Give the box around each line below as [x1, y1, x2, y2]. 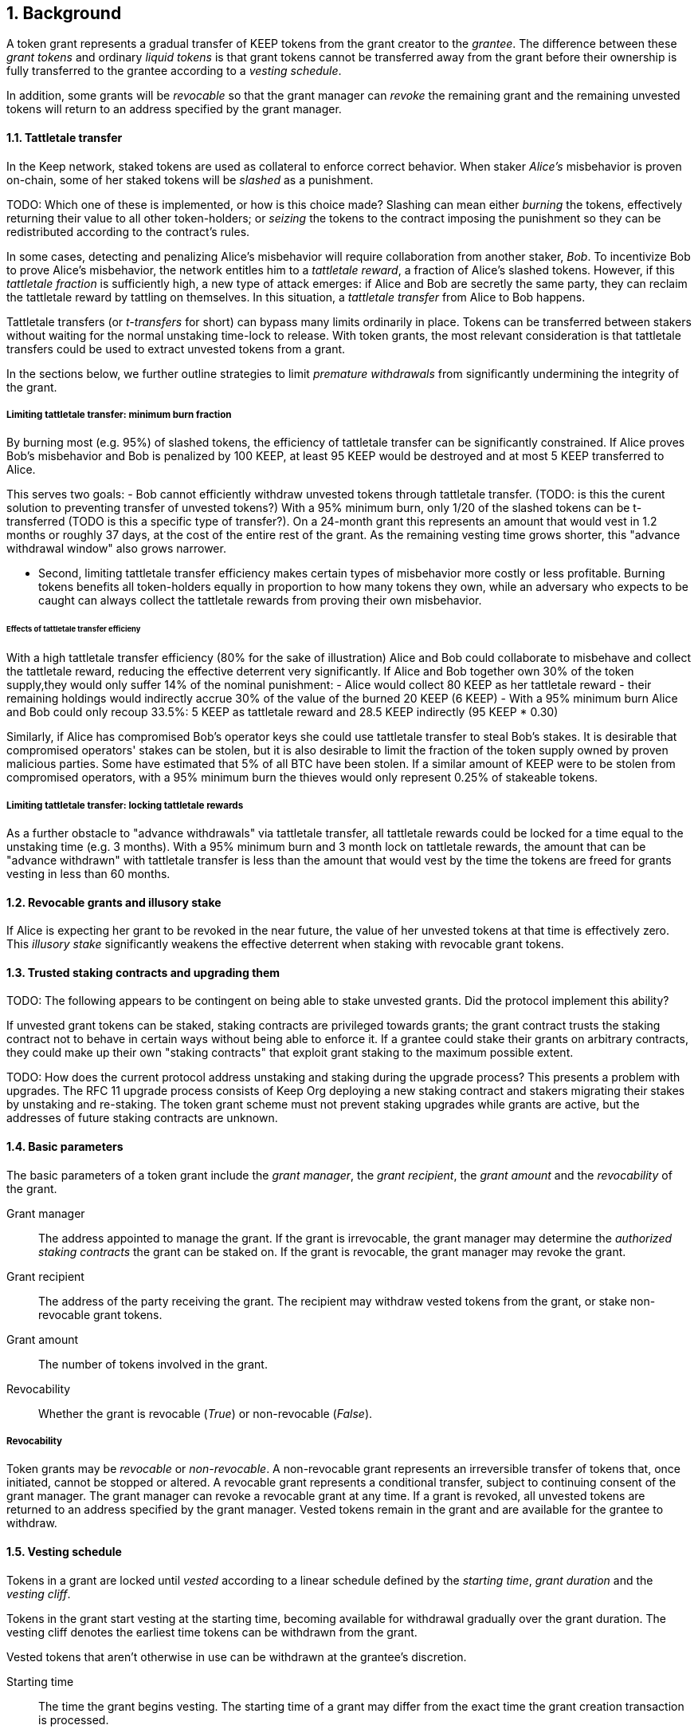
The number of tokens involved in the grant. [38, 1357, 268, 1371]
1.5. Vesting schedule [6, 1544, 122, 1558]
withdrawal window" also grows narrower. [6, 542, 226, 556]
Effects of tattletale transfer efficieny [6, 624, 141, 634]
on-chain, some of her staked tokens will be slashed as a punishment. [6, 172, 374, 187]
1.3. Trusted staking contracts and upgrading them [6, 965, 280, 979]
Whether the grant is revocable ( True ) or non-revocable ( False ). [38, 1406, 373, 1420]
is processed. [38, 1712, 109, 1727]
